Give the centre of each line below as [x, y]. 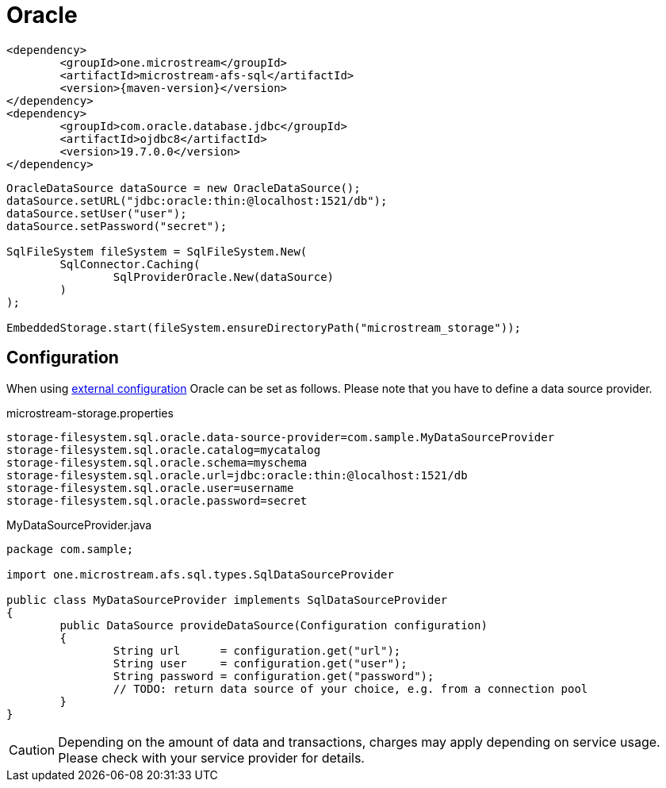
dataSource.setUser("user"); [97, 213]
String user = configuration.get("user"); [260, 663]
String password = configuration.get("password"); [274, 676]
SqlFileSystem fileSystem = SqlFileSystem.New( [157, 251]
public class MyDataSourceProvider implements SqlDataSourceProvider [227, 600]
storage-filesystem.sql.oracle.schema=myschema [157, 462]
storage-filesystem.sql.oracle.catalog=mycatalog [164, 450]
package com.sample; [70, 549]
